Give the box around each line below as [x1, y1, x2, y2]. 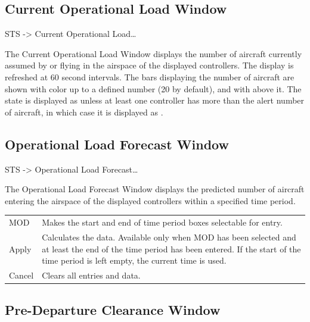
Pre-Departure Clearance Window [5, 301, 221, 319]
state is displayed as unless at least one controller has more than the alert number [5, 94, 305, 107]
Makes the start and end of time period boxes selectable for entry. [42, 216, 283, 229]
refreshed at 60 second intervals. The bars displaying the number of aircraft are [5, 70, 294, 83]
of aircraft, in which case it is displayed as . [5, 105, 163, 118]
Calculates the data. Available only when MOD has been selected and [42, 230, 296, 243]
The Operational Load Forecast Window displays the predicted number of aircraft [5, 183, 305, 195]
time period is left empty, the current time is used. [42, 254, 227, 267]
